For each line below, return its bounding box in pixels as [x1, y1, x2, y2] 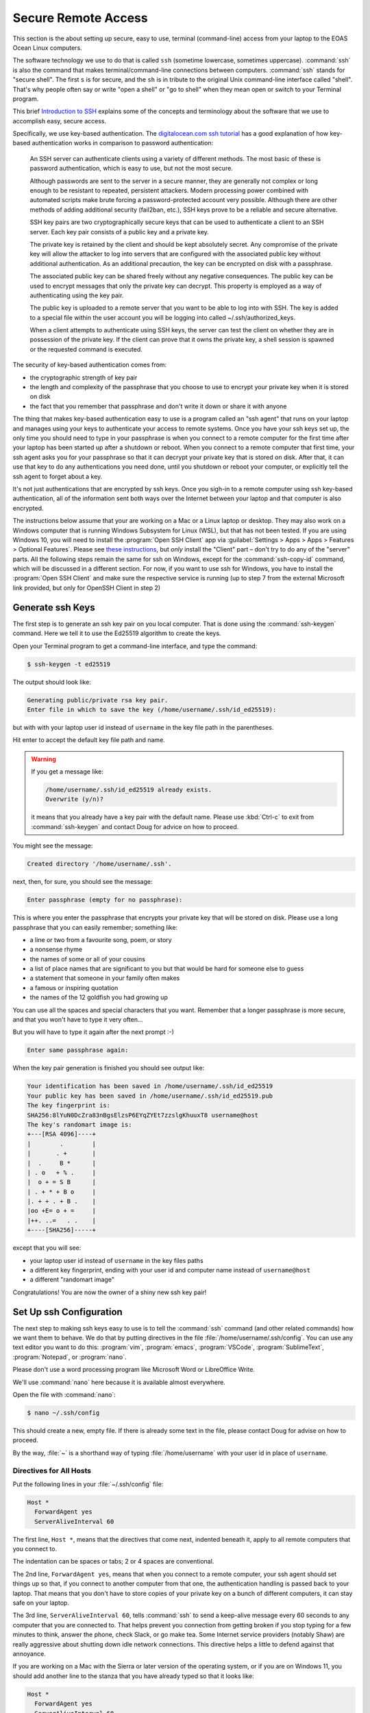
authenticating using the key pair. [29, 291, 124, 299]
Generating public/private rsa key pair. [27, 696, 169, 704]
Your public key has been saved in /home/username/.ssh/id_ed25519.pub [27, 1092, 273, 1100]
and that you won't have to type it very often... [12, 1015, 143, 1024]
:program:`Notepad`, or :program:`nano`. [12, 1353, 127, 1361]
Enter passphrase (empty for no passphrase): [27, 896, 183, 904]
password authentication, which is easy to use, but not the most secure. [29, 164, 233, 173]
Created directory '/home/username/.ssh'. [27, 860, 172, 868]
